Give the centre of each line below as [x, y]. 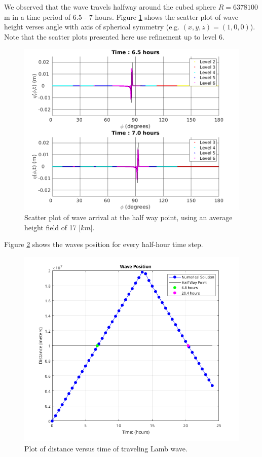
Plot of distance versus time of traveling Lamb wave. [106, 448]
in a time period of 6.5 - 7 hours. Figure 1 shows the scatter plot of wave [125, 16]
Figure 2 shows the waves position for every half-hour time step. [104, 244]
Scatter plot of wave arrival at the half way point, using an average [128, 217]
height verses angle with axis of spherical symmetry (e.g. [92, 27]
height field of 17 [50, 227]
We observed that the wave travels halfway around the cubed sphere [110, 7]
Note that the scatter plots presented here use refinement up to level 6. [114, 36]
